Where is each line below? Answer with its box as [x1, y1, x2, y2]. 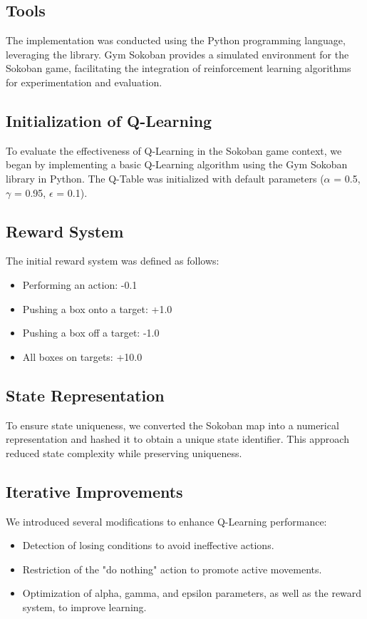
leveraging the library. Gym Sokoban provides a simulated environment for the [6, 46, 349, 61]
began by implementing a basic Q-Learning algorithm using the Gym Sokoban [6, 157, 348, 172]
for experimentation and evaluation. [6, 74, 162, 89]
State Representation [6, 384, 165, 406]
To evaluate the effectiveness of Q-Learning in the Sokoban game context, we [6, 143, 342, 158]
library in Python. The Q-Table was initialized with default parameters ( [6, 170, 324, 185]
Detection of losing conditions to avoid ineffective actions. [22, 538, 274, 553]
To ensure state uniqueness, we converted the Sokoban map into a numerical [6, 417, 339, 432]
